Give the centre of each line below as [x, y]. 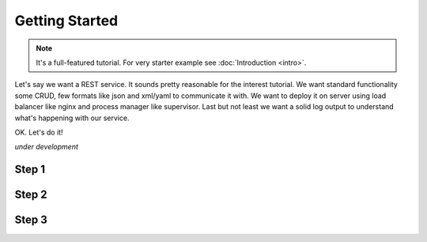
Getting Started [66, 21]
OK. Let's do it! [39, 132]
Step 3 [31, 220]
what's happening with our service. [72, 118]
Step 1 [30, 170]
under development [47, 147]
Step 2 [31, 195]
